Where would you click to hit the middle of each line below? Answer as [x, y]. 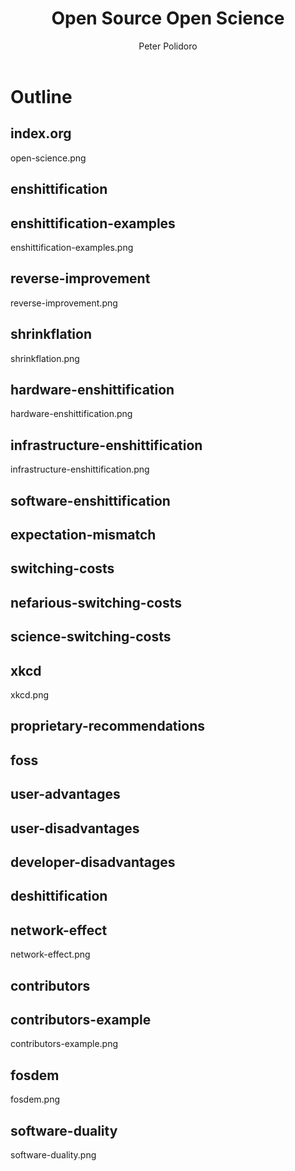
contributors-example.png [64, 1044]
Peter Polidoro [168, 46]
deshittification [59, 896]
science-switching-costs [91, 637]
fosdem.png [35, 1099]
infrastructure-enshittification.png [80, 469]
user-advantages [65, 794]
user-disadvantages [75, 828]
